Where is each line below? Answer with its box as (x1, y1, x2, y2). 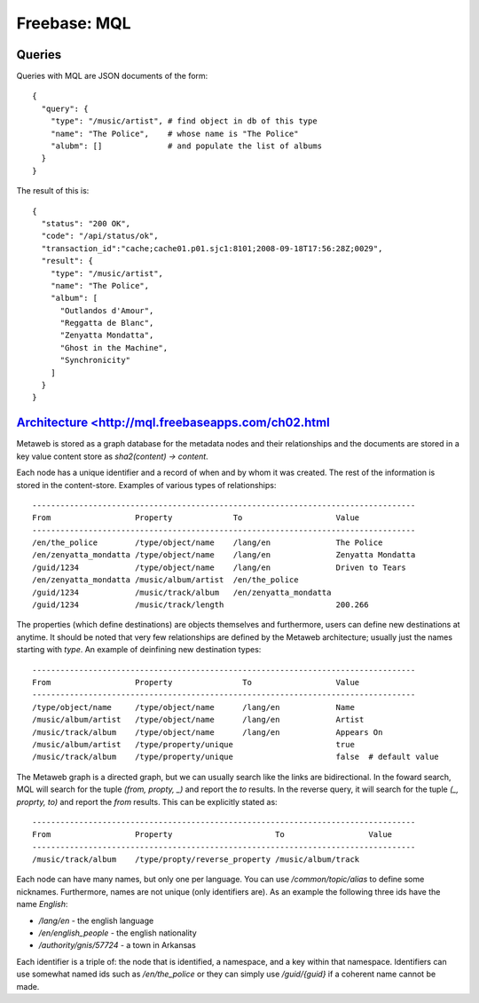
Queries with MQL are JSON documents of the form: (16, 71, 208, 82)
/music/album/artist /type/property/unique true (32, 739, 355, 749)
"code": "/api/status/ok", (41, 231, 159, 241)
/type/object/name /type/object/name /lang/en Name (32, 702, 355, 712)
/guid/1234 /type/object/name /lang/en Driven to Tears (32, 562, 407, 573)
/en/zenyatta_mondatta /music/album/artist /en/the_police (32, 575, 299, 585)
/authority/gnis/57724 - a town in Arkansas (38, 940, 197, 951)
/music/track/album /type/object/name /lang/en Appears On (32, 727, 383, 737)
